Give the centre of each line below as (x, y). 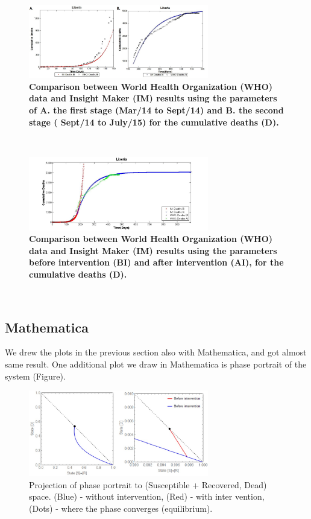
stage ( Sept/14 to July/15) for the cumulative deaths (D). (154, 122)
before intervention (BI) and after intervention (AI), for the (156, 262)
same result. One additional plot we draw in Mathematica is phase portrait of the (156, 364)
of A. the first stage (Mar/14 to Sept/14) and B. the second (156, 110)
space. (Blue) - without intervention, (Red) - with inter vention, (147, 496)
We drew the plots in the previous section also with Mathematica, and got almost (156, 352)
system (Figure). (35, 376)
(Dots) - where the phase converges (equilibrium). (121, 508)
